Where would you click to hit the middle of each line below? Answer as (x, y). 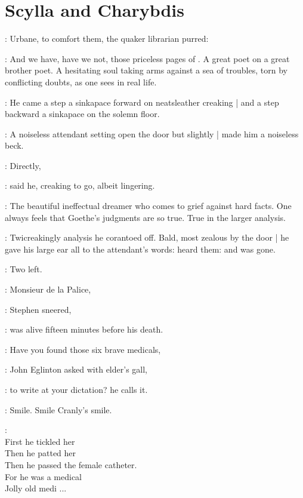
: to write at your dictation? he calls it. (76, 389)
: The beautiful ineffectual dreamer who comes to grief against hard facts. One (148, 206)
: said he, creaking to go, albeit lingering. (80, 185)
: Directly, (23, 165)
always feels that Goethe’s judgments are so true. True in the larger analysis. (145, 217)
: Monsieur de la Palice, (48, 289)
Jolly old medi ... (36, 488)
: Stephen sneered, (38, 309)
